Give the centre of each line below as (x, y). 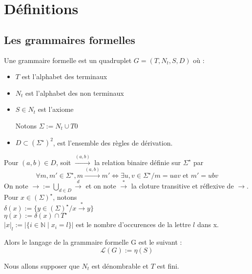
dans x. (208, 224)
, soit (63, 162)
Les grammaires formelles (70, 39)
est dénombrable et (120, 265)
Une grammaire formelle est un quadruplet (68, 60)
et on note (101, 186)
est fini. (168, 265)
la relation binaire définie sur (138, 162)
